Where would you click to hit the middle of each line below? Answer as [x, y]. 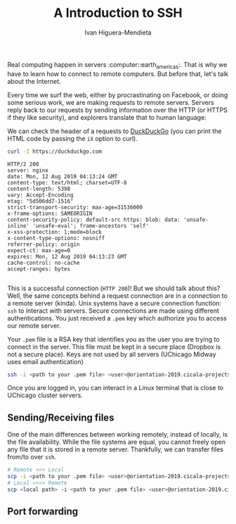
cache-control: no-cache [44, 263]
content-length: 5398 [39, 189]
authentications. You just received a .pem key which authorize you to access [117, 318]
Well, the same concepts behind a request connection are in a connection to [118, 295]
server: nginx [28, 170]
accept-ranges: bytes [39, 269]
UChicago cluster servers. [45, 395]
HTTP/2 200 [23, 164]
